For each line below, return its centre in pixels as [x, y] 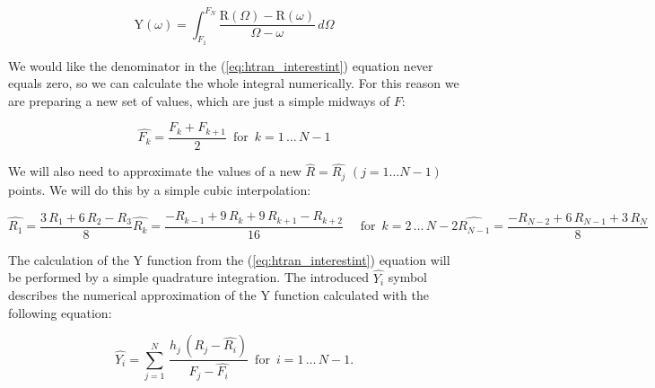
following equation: [60, 312]
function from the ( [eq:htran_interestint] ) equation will [298, 259]
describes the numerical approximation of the [132, 295]
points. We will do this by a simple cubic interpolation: [160, 189]
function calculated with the [351, 295]
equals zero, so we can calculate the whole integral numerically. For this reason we [234, 83]
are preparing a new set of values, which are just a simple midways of [199, 100]
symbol [407, 277]
